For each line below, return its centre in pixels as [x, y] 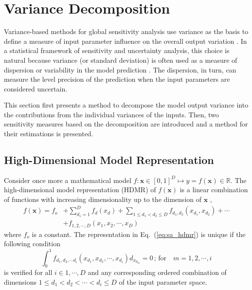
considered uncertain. [36, 88]
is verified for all [28, 272]
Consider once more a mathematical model [68, 180]
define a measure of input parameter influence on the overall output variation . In [126, 41]
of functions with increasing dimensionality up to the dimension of [103, 199]
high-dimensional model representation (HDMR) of [80, 190]
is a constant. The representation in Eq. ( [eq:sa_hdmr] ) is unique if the [139, 234]
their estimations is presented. [49, 134]
